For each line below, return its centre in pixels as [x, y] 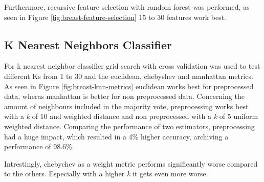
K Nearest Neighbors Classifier [88, 44]
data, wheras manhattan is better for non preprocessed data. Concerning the [124, 96]
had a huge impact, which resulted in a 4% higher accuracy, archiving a [116, 136]
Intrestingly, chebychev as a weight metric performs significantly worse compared [131, 163]
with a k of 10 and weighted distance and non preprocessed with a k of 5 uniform [131, 116]
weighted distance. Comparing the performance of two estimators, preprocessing [129, 126]
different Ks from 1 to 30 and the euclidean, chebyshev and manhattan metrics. [129, 76]
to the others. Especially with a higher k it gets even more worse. [106, 174]
